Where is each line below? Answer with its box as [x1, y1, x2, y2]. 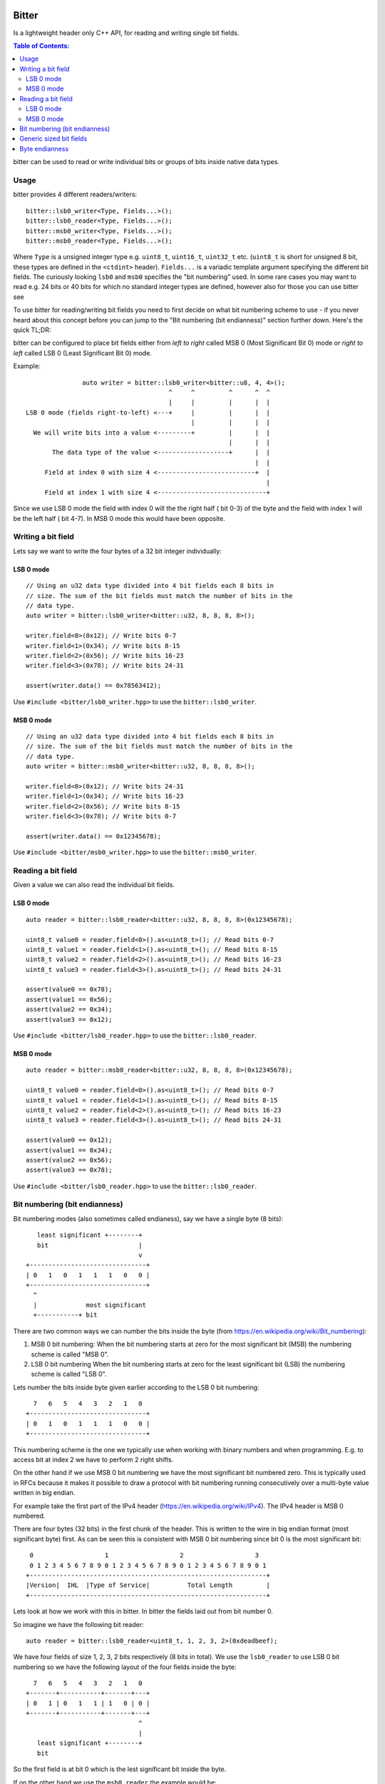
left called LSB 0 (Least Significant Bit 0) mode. [13, 348, 153, 357]
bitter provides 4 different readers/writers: [13, 190, 138, 199]
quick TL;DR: [13, 325, 51, 335]
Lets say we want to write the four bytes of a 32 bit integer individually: [13, 547, 222, 555]
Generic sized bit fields [19, 134, 88, 143]
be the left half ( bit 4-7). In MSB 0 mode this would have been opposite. [13, 514, 225, 522]
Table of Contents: [13, 41, 70, 50]
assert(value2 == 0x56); [26, 1156, 113, 1164]
